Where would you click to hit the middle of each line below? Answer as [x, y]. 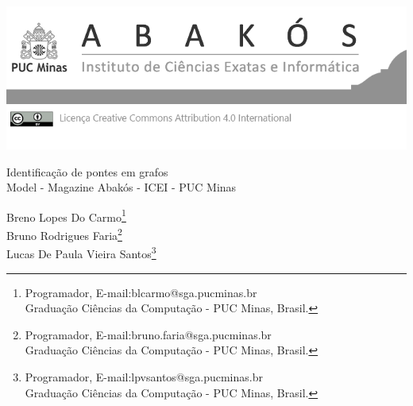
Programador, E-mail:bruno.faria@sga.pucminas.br [148, 334]
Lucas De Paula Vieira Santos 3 [81, 252]
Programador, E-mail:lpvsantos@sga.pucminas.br [144, 376]
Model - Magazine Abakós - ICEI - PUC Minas [122, 187]
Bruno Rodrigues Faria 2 [64, 234]
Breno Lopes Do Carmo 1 [66, 215]
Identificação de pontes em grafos [87, 171]
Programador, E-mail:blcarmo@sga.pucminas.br [141, 292]
